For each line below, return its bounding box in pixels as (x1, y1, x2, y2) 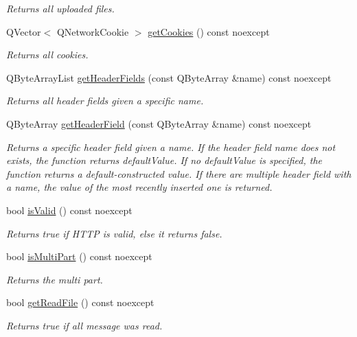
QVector (6, 24, 41, 38)
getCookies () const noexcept (148, 24, 270, 38)
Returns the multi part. (6, 272, 103, 286)
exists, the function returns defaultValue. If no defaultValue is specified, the (6, 153, 322, 167)
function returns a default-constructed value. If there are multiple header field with (6, 166, 352, 181)
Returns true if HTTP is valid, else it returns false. (6, 226, 222, 240)
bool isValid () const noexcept (6, 202, 133, 217)
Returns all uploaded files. (6, 1, 115, 15)
